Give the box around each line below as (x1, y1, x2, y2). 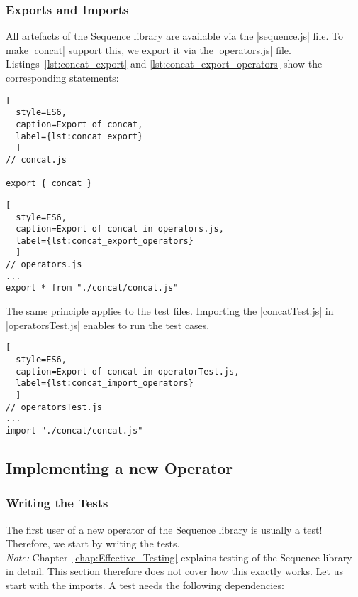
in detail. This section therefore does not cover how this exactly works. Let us (6, 564, 343, 579)
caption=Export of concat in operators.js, (16, 224, 224, 235)
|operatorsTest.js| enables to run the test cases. (6, 317, 210, 332)
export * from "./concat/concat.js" (6, 283, 179, 294)
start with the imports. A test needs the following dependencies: (6, 577, 284, 592)
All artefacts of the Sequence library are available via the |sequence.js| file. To (6, 28, 343, 43)
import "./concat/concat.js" (6, 425, 143, 436)
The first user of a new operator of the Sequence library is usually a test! (6, 522, 323, 537)
